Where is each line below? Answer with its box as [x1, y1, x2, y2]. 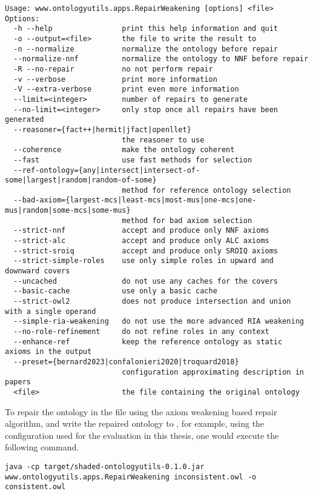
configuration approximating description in [122, 367, 304, 376]
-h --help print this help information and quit [13, 24, 278, 33]
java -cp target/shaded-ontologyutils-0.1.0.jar [5, 462, 205, 471]
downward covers [5, 267, 70, 276]
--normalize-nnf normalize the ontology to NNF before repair [13, 55, 309, 64]
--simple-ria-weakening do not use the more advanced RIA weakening [13, 317, 304, 326]
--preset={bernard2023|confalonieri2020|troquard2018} [13, 357, 239, 366]
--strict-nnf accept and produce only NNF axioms [13, 226, 269, 235]
